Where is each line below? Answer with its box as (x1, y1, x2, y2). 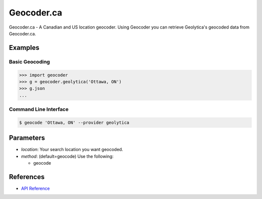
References (9, 172, 45, 181)
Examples (9, 44, 40, 52)
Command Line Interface (9, 106, 69, 113)
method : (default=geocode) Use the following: (21, 153, 114, 159)
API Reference (21, 185, 50, 191)
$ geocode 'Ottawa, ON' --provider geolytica (19, 120, 130, 125)
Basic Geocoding (9, 58, 50, 65)
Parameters (9, 134, 45, 142)
